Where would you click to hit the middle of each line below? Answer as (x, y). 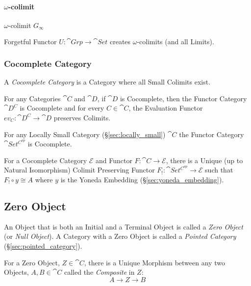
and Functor (114, 160)
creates (120, 42)
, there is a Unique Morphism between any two (154, 262)
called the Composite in (99, 272)
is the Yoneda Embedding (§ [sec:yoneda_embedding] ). (142, 179)
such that (219, 170)
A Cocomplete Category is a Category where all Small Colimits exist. (107, 82)
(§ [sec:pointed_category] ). (43, 245)
